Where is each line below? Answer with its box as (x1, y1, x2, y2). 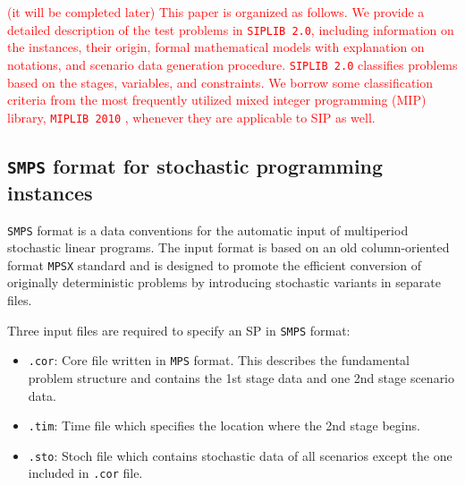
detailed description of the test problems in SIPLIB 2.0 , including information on (7, 20, 454, 38)
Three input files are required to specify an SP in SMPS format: (7, 320, 351, 339)
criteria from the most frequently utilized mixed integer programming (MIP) (7, 90, 427, 109)
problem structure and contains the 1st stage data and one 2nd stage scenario (28, 368, 455, 387)
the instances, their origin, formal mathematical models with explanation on (7, 38, 425, 56)
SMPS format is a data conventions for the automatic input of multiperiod (7, 220, 409, 239)
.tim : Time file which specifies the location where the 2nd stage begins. (28, 416, 420, 435)
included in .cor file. (28, 464, 143, 482)
